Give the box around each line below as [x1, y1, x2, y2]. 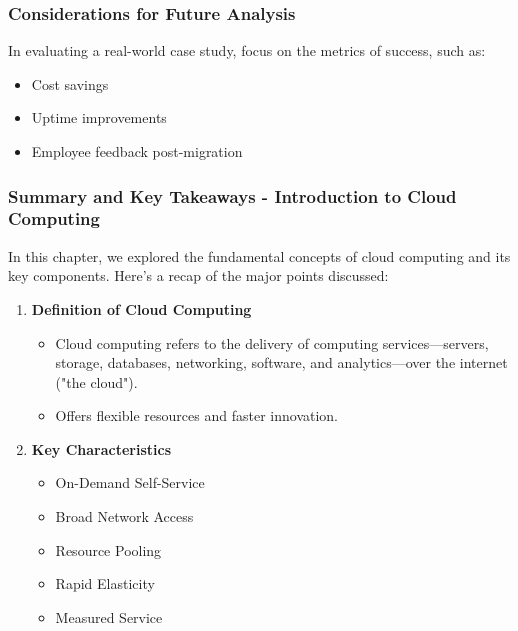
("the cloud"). [55, 371, 138, 392]
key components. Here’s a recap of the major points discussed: [8, 265, 389, 286]
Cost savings [31, 73, 109, 94]
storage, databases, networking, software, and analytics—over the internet [55, 352, 508, 373]
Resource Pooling [55, 539, 162, 560]
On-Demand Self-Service [55, 472, 205, 493]
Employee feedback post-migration [31, 141, 243, 161]
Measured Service [55, 606, 163, 627]
